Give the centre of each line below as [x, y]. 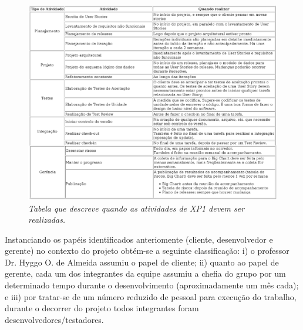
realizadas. [47, 220]
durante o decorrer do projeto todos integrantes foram [102, 308]
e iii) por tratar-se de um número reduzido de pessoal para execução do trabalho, [151, 296]
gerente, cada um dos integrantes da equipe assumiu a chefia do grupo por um [145, 273]
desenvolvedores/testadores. [54, 319]
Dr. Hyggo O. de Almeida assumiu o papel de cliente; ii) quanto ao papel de [142, 262]
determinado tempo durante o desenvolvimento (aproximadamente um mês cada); [152, 285]
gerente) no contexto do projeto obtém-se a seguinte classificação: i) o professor [147, 251]
